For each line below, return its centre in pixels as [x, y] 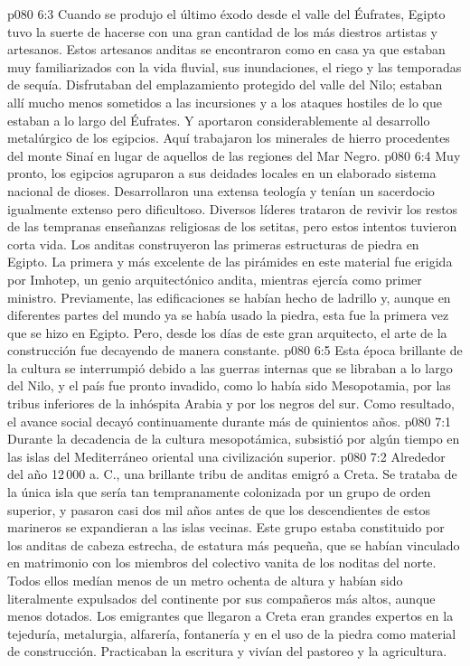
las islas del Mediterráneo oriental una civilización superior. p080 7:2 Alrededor [226, 456]
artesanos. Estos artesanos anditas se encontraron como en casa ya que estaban [226, 49]
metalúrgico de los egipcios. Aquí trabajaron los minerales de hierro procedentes [229, 138]
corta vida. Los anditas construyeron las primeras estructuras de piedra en [213, 244]
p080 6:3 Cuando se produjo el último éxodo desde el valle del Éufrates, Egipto [226, 14]
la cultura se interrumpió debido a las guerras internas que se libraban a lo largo [230, 367]
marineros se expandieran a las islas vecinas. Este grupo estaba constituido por [226, 527]
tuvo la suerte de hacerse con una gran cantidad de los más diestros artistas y [222, 31]
